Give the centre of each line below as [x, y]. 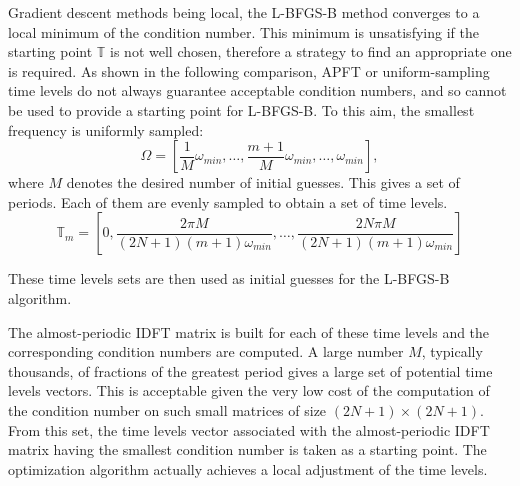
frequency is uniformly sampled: [106, 129]
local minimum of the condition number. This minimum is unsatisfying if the [243, 31]
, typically [452, 351]
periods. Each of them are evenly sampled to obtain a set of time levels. [228, 201]
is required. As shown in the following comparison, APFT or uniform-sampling [249, 70]
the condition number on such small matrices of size [167, 409]
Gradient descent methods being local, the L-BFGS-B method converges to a [244, 12]
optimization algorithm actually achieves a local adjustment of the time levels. [248, 468]
